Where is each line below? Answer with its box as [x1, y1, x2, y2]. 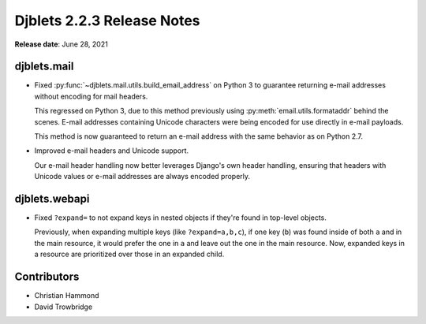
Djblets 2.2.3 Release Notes [14, 12, 200, 29]
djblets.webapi [14, 192, 90, 205]
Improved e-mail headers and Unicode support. [34, 146, 189, 155]
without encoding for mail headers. [34, 91, 148, 101]
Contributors [14, 270, 80, 284]
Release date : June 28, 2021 [14, 39, 108, 49]
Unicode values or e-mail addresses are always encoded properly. [34, 172, 251, 181]
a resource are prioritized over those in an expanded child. [34, 249, 225, 259]
